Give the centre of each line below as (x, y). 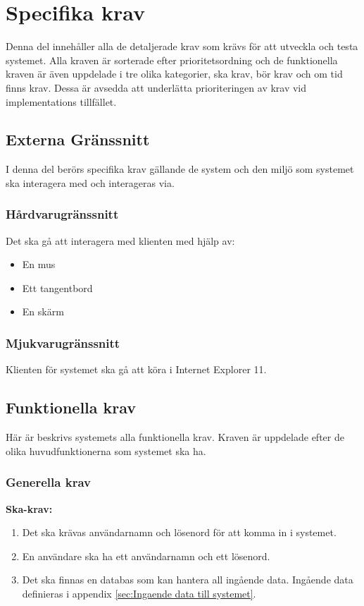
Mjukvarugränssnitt (63, 343)
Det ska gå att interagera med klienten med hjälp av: (120, 240)
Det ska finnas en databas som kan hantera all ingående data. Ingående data (188, 580)
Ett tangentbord (57, 287)
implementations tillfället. (61, 101)
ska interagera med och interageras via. (90, 182)
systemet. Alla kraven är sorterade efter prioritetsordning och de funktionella (172, 60)
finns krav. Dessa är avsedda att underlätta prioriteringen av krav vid (156, 87)
